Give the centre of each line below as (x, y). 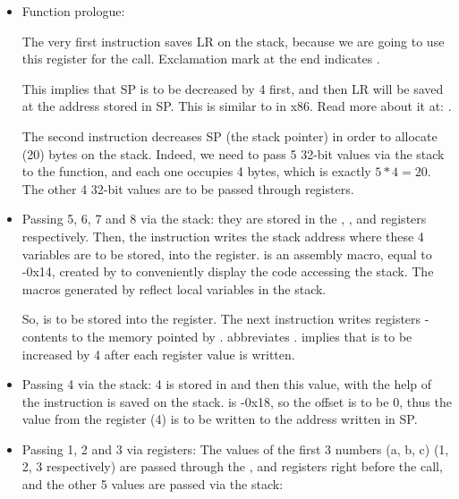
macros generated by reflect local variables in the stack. (174, 288)
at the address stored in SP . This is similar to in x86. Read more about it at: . (237, 106)
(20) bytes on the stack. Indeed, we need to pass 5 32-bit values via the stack (233, 153)
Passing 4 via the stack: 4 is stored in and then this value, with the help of (227, 384)
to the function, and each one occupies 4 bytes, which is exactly (196, 171)
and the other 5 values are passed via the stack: (153, 484)
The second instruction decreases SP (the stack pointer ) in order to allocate (229, 135)
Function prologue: (73, 11)
